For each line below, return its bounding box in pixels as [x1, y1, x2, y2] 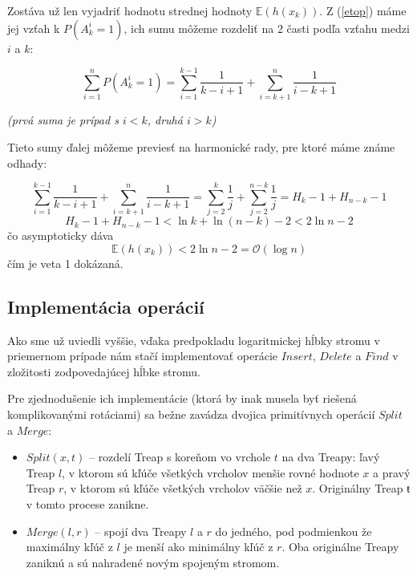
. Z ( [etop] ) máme [319, 2, 407, 18]
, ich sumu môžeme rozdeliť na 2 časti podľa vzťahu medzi [123, 19, 410, 36]
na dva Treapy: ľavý [281, 448, 380, 465]
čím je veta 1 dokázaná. [7, 254, 123, 271]
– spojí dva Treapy [95, 522, 187, 539]
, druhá [147, 112, 183, 128]
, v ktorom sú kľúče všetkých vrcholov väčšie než [63, 480, 302, 497]
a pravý [372, 464, 411, 481]
